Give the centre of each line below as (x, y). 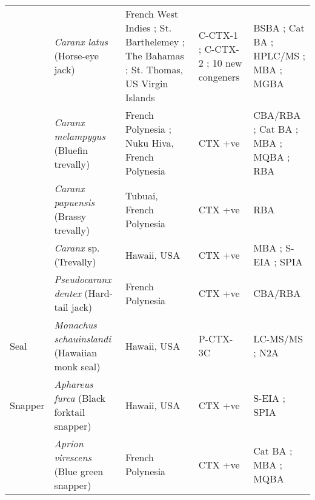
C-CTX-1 (218, 35)
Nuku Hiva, (150, 143)
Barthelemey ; (155, 42)
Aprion (69, 443)
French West (152, 14)
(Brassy (70, 216)
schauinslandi (83, 338)
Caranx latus (81, 42)
